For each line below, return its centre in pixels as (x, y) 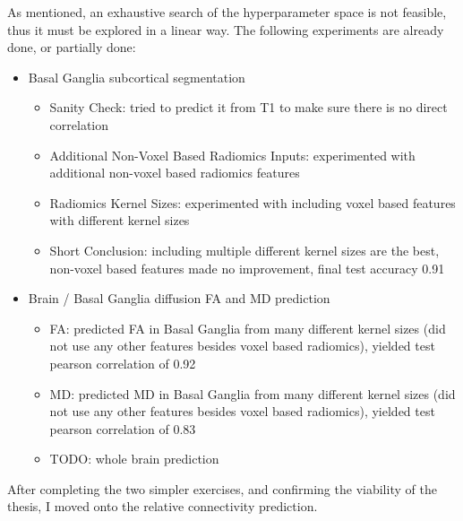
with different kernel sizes (120, 220)
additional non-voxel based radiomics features (175, 173)
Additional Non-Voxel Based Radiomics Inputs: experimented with (232, 155)
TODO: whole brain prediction (134, 459)
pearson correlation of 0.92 (123, 363)
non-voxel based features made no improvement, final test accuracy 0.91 (247, 268)
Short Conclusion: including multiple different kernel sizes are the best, (244, 250)
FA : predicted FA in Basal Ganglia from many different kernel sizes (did (248, 328)
